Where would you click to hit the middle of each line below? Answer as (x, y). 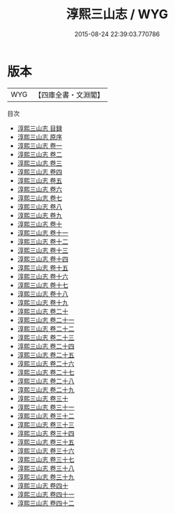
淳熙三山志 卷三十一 (46, 407)
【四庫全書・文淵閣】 (69, 95)
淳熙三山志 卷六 (40, 189)
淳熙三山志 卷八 (40, 206)
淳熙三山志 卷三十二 (46, 416)
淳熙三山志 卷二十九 (46, 390)
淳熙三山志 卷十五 (43, 267)
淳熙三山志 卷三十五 (46, 442)
